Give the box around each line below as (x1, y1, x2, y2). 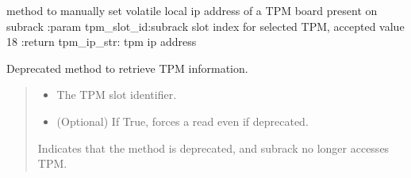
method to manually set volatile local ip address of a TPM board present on (6, 2, 378, 18)
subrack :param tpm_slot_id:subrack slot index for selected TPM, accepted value (6, 17, 405, 34)
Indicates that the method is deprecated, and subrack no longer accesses (37, 139, 390, 156)
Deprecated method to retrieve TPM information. (6, 59, 248, 76)
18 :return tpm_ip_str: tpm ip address (6, 33, 197, 50)
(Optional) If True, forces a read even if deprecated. (56, 112, 309, 129)
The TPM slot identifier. (56, 86, 177, 103)
